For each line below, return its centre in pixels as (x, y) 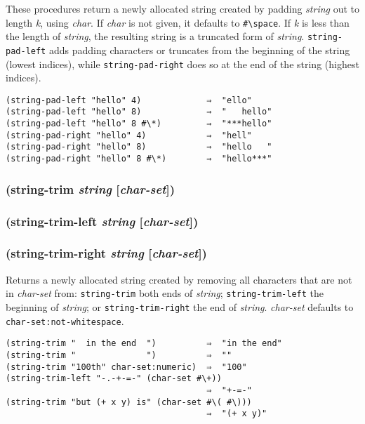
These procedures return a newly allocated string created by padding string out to (182, 8)
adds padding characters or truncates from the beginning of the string (199, 49)
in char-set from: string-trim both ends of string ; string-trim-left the (165, 293)
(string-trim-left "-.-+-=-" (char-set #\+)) (114, 379)
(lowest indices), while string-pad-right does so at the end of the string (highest (182, 64)
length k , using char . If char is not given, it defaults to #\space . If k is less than (178, 22)
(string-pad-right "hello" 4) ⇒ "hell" (129, 135)
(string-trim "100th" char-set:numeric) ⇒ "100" (126, 367)
